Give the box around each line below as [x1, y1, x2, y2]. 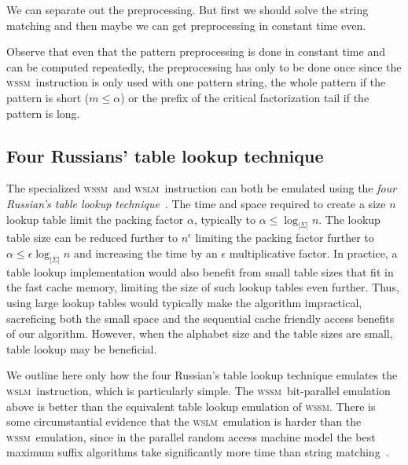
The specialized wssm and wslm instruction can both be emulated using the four [6, 180, 397, 196]
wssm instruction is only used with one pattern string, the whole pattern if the [6, 74, 386, 90]
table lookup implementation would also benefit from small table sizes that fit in [6, 263, 394, 280]
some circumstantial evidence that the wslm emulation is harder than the [6, 413, 362, 430]
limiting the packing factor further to [195, 229, 374, 246]
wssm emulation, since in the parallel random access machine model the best [6, 428, 376, 445]
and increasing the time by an [73, 245, 218, 261]
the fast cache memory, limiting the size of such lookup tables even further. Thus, [6, 279, 399, 295]
